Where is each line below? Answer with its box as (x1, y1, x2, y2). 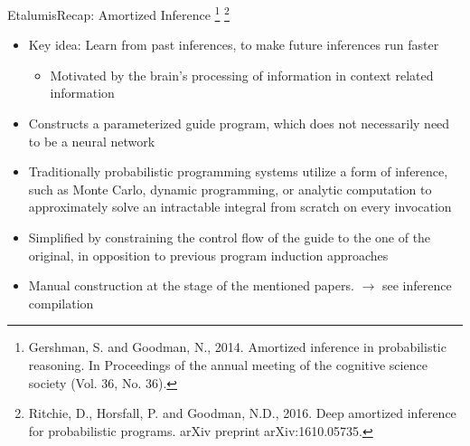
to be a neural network (28, 131, 155, 150)
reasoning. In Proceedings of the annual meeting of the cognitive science (28, 355, 428, 374)
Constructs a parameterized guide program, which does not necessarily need (28, 114, 450, 133)
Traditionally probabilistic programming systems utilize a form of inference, (28, 162, 448, 181)
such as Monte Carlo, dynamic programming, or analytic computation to (28, 179, 432, 198)
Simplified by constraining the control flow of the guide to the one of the (28, 228, 431, 246)
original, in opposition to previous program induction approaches (28, 245, 389, 264)
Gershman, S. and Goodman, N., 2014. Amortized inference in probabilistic (28, 337, 446, 356)
